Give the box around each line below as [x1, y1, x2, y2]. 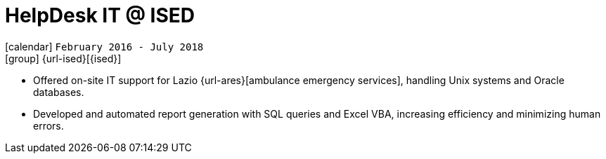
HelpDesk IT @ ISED [5, 4, 195, 27]
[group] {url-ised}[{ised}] [5, 52, 122, 64]
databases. [33, 85, 84, 98]
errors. [33, 119, 64, 132]
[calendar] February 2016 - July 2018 [5, 40, 204, 53]
